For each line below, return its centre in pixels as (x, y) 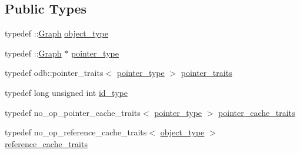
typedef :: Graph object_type (56, 33)
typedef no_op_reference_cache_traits (76, 132)
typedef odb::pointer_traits (54, 73)
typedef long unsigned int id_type (66, 92)
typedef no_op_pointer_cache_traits (73, 112)
